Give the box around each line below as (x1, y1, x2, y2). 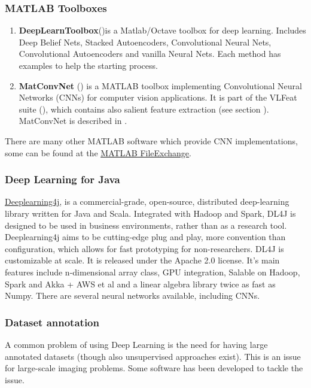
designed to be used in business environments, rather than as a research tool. (5, 219, 287, 231)
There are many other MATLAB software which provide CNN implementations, (5, 134, 298, 147)
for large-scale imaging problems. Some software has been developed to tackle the (5, 362, 303, 374)
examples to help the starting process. (19, 59, 158, 71)
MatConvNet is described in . (19, 114, 127, 127)
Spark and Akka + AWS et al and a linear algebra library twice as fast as (5, 277, 276, 290)
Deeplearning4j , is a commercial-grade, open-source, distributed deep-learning (5, 195, 289, 208)
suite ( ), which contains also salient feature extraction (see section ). (19, 102, 269, 115)
